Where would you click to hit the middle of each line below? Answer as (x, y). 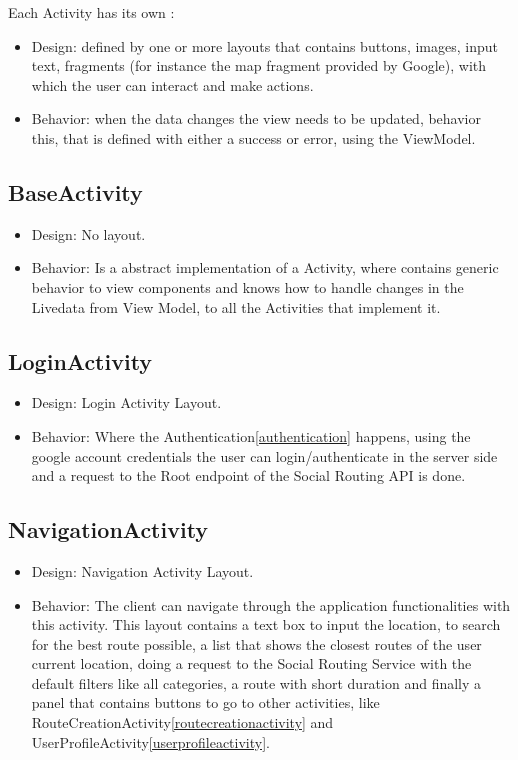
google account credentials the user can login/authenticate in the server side (264, 455)
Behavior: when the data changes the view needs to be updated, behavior (256, 118)
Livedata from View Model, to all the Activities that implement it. (236, 306)
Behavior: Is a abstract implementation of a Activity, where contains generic (265, 267)
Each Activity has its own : (91, 12)
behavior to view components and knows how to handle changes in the (247, 286)
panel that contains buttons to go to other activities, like (205, 702)
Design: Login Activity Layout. (126, 402)
